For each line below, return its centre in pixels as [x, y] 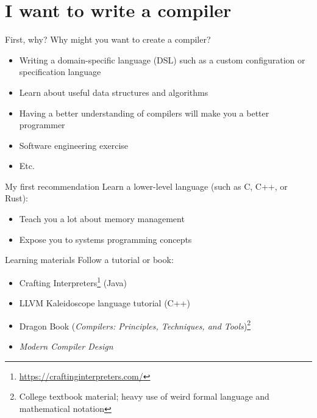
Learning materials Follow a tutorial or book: [89, 260]
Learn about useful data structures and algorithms [114, 92]
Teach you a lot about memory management [102, 219]
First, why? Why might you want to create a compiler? [108, 39]
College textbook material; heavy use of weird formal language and [144, 396]
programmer [42, 125]
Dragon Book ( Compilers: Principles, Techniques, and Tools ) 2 [135, 325]
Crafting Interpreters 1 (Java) [73, 281]
